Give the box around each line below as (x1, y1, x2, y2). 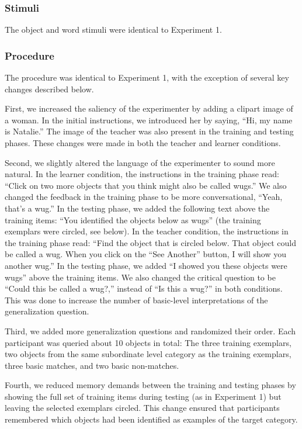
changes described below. (5, 82, 94, 95)
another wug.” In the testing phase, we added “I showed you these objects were (5, 259, 287, 271)
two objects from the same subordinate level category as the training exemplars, (5, 348, 291, 360)
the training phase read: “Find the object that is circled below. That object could (5, 236, 297, 248)
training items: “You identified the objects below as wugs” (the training (5, 213, 261, 226)
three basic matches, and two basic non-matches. (5, 359, 179, 371)
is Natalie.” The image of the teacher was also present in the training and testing (5, 125, 294, 137)
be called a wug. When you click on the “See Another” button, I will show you (5, 248, 286, 260)
